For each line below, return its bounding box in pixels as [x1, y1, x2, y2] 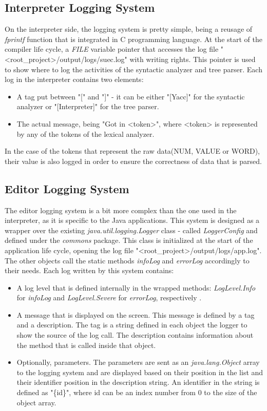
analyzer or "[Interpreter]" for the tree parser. [16, 101, 159, 112]
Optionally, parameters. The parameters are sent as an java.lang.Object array [16, 357, 260, 367]
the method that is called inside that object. [16, 339, 156, 350]
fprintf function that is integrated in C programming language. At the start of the [5, 33, 262, 44]
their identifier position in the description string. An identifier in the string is [16, 377, 260, 387]
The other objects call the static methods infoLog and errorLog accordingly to [5, 255, 250, 265]
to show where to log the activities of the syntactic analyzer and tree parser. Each [5, 64, 262, 74]
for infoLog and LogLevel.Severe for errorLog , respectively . [16, 292, 202, 303]
